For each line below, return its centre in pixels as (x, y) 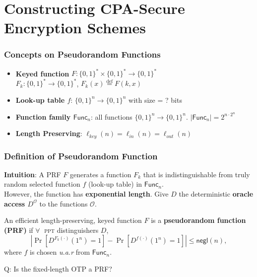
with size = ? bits (155, 100)
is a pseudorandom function (198, 220)
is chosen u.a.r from (60, 252)
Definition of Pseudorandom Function (81, 156)
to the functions (64, 203)
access (15, 203)
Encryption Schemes (75, 28)
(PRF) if (19, 230)
